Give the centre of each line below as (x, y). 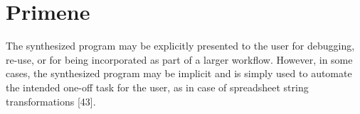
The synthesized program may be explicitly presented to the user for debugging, (180, 46)
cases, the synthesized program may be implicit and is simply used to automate (179, 73)
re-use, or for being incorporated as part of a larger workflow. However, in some (179, 59)
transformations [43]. (51, 101)
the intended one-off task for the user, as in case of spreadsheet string (157, 87)
